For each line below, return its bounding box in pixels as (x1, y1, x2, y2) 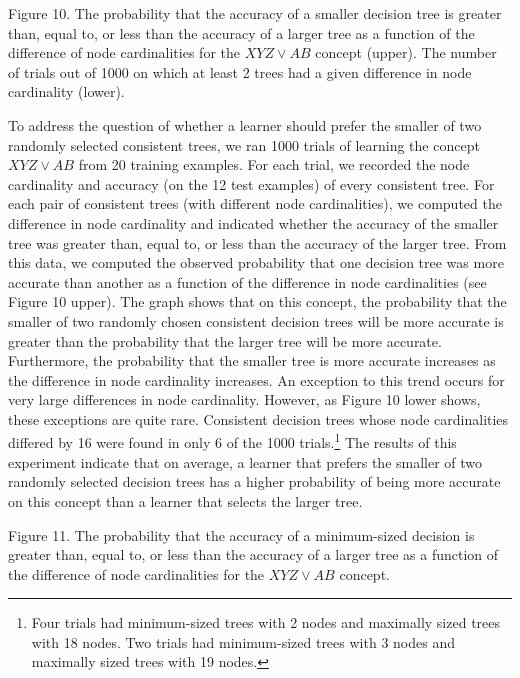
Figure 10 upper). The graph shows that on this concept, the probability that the (8, 291, 507, 312)
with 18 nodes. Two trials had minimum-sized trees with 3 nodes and (31, 631, 455, 652)
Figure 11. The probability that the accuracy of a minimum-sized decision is (8, 524, 475, 545)
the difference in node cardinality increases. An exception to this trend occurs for (8, 369, 505, 390)
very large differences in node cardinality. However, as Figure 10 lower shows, (8, 389, 481, 410)
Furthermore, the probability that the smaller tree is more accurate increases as (8, 350, 496, 371)
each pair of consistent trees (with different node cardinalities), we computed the (8, 193, 502, 214)
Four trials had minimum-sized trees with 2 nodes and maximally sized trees (31, 612, 501, 633)
